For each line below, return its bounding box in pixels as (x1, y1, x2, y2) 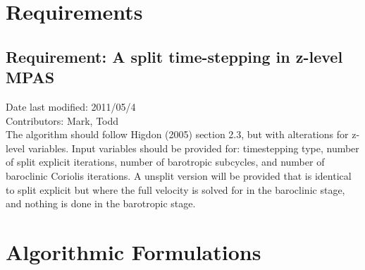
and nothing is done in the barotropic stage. (6, 196, 196, 211)
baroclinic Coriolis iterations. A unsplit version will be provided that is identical (6, 168, 352, 183)
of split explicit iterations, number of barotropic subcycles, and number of (6, 154, 325, 169)
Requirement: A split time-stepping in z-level (6, 45, 343, 67)
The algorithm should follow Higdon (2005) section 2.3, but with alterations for (6, 127, 349, 142)
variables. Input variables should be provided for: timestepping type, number (27, 140, 359, 155)
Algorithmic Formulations (6, 237, 261, 266)
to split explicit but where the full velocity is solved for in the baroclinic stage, (6, 182, 345, 197)
